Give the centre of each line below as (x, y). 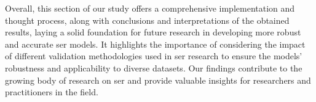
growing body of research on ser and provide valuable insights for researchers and (158, 80)
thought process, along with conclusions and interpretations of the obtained (147, 20)
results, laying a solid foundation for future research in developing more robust (153, 32)
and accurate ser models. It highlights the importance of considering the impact (155, 44)
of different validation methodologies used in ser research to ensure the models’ (154, 56)
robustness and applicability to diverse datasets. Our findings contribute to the (154, 67)
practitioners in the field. (52, 92)
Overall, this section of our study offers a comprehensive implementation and (150, 8)
